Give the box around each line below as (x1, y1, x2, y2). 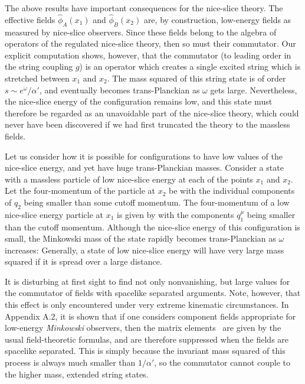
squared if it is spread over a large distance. (5, 255, 162, 268)
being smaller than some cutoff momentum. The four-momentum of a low (24, 196, 290, 208)
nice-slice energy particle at (5, 208, 103, 220)
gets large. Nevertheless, (210, 83, 297, 96)
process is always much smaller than (5, 356, 136, 369)
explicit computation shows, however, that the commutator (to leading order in (5, 48, 291, 61)
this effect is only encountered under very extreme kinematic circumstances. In (5, 298, 289, 311)
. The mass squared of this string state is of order (107, 71, 286, 84)
